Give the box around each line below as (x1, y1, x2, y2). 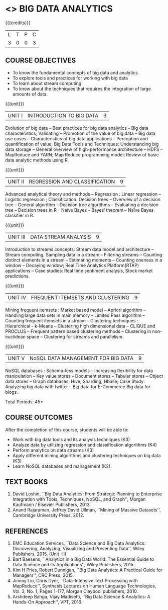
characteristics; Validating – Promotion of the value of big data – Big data (5, 130, 155, 136)
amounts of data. (12, 91, 48, 97)
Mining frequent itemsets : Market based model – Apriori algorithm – (5, 307, 146, 313)
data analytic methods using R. (5, 157, 69, 163)
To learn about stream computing (12, 80, 82, 86)
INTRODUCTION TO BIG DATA (27, 112, 99, 119)
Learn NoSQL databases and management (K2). (12, 463, 112, 469)
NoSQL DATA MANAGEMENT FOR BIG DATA (29, 355, 134, 362)
